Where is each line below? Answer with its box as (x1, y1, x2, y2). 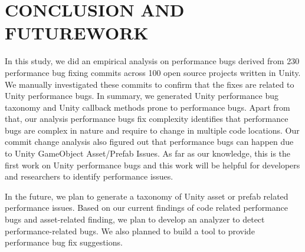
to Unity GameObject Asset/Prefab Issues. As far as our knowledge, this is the (5, 147, 291, 160)
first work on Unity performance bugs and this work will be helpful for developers (5, 158, 300, 171)
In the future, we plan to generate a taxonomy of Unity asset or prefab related (5, 190, 288, 202)
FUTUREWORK (5, 21, 149, 45)
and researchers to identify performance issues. (5, 170, 173, 183)
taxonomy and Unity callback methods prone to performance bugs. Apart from (5, 101, 290, 113)
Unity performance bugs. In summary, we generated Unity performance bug (5, 89, 278, 102)
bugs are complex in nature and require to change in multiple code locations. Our (5, 124, 300, 136)
